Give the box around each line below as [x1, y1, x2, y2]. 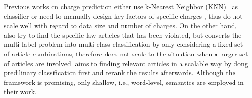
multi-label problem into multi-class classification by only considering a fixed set [4, 39, 243, 49]
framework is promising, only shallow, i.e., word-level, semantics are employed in [4, 77, 244, 87]
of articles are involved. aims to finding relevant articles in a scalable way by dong [4, 58, 248, 68]
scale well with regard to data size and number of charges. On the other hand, [4, 20, 237, 30]
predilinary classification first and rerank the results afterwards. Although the [4, 68, 235, 78]
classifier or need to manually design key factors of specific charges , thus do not [4, 11, 243, 21]
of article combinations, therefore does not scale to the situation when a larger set [4, 48, 248, 58]
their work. [4, 86, 36, 97]
